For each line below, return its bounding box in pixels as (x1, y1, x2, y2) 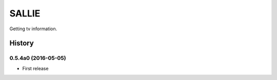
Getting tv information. (9, 26, 57, 32)
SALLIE (9, 8, 41, 19)
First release (22, 65, 49, 71)
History (9, 39, 34, 48)
